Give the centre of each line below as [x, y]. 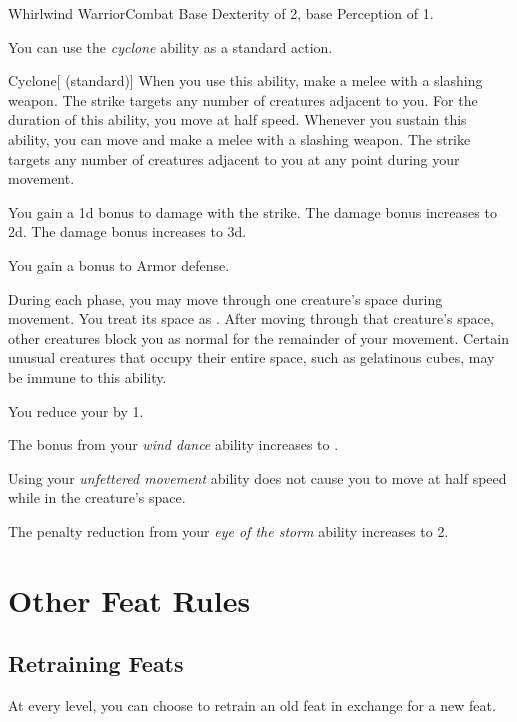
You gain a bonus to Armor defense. [119, 264]
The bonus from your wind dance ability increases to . [173, 444]
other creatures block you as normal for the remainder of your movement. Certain [258, 337]
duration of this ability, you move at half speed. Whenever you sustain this [237, 119]
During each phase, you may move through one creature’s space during [225, 298]
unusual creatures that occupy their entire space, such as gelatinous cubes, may [251, 357]
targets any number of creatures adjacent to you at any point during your [234, 158]
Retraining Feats [96, 663]
